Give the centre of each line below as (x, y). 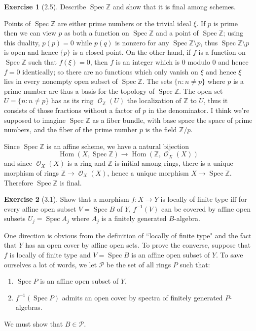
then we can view (30, 33)
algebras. (29, 307)
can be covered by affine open (206, 208)
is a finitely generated (134, 218)
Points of (18, 23)
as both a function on (97, 33)
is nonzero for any (142, 42)
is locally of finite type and (50, 254)
